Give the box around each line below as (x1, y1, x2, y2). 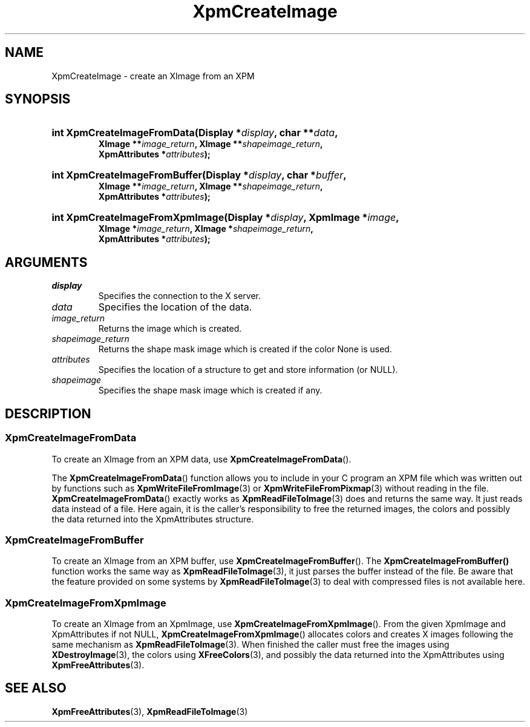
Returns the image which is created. (98, 323, 242, 334)
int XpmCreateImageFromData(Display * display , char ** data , (51, 127, 338, 139)
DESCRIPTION (5, 406, 91, 421)
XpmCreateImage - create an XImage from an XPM (51, 70, 255, 81)
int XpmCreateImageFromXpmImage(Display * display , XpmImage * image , (51, 211, 399, 224)
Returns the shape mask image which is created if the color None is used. (98, 344, 392, 355)
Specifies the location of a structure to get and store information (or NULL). (98, 364, 398, 375)
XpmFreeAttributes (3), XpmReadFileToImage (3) (51, 706, 248, 717)
